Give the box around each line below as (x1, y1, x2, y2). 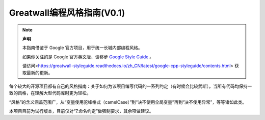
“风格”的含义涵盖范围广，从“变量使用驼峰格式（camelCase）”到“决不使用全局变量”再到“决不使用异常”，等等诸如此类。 (9, 99, 247, 105)
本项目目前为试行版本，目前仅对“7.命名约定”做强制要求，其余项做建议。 (9, 108, 154, 114)
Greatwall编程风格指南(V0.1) (9, 7, 125, 18)
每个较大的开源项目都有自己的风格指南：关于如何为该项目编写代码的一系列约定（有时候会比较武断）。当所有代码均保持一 (9, 83, 252, 89)
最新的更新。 (26, 70, 53, 75)
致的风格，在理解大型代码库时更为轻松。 (9, 90, 91, 96)
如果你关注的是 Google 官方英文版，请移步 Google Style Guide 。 (22, 54, 154, 60)
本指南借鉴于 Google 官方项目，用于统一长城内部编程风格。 (22, 45, 143, 51)
